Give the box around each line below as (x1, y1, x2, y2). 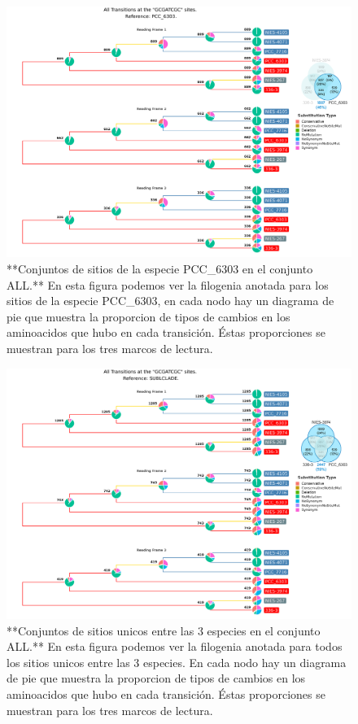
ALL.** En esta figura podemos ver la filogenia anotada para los (7, 276, 329, 293)
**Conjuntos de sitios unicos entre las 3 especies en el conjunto (7, 622, 321, 639)
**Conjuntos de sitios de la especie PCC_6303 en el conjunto (7, 260, 313, 277)
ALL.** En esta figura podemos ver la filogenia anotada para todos (7, 638, 343, 655)
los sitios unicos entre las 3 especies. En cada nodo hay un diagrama (7, 653, 347, 670)
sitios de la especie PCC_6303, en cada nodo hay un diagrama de (7, 292, 334, 309)
